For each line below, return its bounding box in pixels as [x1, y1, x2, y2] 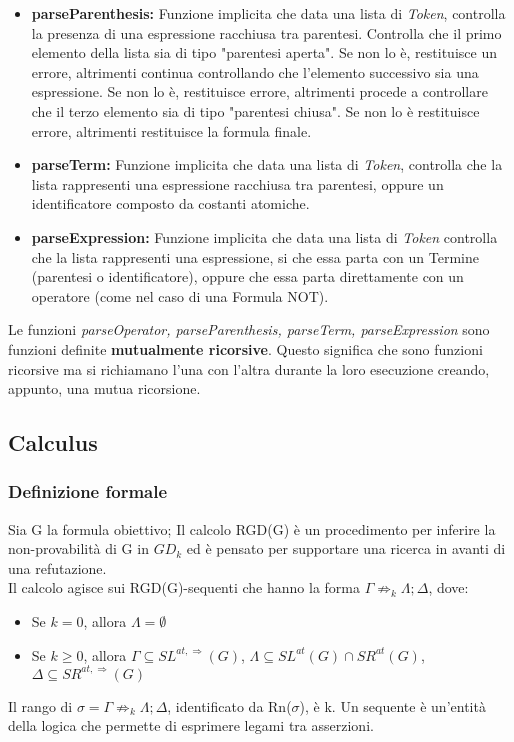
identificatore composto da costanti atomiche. [31, 193, 310, 214]
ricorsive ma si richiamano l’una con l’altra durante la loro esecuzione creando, [8, 358, 490, 379]
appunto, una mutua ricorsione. [8, 378, 201, 399]
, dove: [428, 577, 469, 598]
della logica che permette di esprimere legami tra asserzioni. [8, 715, 374, 736]
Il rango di [8, 695, 73, 716]
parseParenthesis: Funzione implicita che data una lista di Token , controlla [31, 3, 506, 23]
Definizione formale [8, 479, 168, 504]
